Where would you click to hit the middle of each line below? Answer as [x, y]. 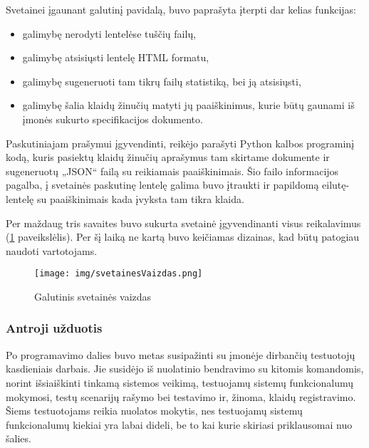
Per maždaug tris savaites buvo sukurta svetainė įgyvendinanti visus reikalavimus [183, 223]
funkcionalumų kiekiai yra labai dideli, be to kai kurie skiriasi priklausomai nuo [179, 424]
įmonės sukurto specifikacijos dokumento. [113, 119]
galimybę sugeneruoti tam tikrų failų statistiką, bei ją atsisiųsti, [162, 81]
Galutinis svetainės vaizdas [93, 296]
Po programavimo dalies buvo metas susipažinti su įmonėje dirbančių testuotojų [181, 354]
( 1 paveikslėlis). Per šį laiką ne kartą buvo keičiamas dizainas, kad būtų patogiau [183, 237]
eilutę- [336, 185]
